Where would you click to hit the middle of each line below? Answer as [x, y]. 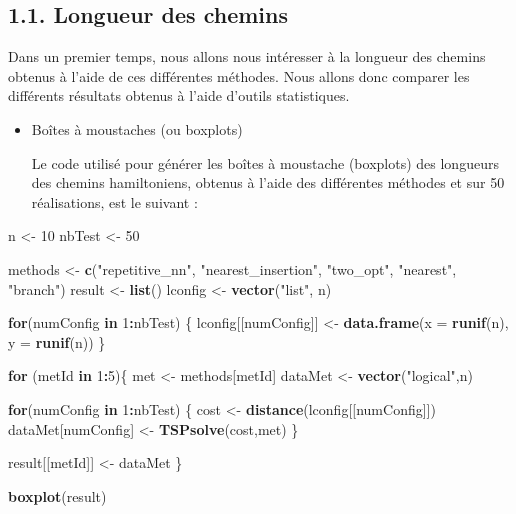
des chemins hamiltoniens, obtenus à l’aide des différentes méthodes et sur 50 [268, 182]
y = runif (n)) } [57, 341]
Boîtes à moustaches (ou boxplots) [137, 128]
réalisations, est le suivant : [114, 201]
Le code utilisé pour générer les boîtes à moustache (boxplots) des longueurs [265, 162]
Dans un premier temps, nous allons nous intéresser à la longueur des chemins [247, 56]
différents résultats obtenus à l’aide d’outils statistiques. [179, 95]
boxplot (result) [57, 495]
